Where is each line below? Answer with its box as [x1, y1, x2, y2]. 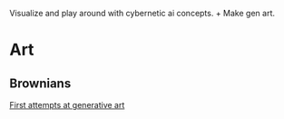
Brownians [9, 75, 72, 91]
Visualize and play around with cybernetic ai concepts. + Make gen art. [9, 8, 275, 18]
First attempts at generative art [9, 100, 125, 110]
